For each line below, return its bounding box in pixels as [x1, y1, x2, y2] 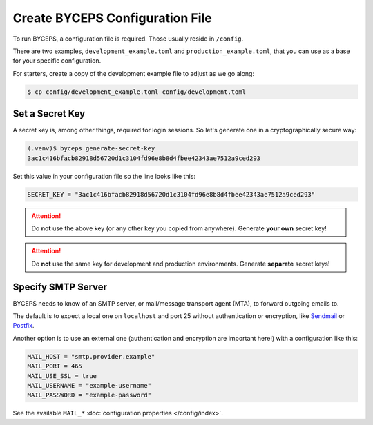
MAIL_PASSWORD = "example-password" [27, 391, 152, 399]
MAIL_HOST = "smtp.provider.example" [27, 353, 155, 360]
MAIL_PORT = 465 [27, 362, 83, 370]
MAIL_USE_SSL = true [27, 372, 97, 379]
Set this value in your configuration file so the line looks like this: [12, 172, 196, 180]
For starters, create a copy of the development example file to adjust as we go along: [12, 69, 255, 77]
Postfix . [12, 322, 35, 330]
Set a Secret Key [12, 108, 86, 120]
